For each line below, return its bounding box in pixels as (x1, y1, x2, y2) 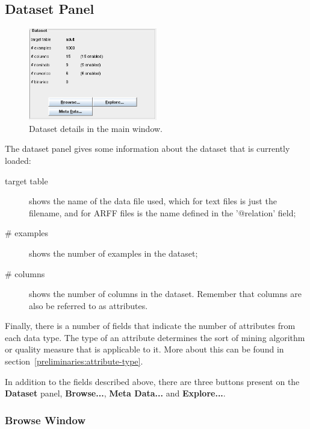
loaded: (5, 154, 31, 166)
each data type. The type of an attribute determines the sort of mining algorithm (5, 331, 305, 343)
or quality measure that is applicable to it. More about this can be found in (5, 343, 284, 355)
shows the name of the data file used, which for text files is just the (29, 195, 277, 207)
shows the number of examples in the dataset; (29, 246, 198, 259)
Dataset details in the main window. (29, 122, 163, 134)
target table (5, 174, 48, 187)
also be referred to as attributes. (29, 299, 148, 312)
